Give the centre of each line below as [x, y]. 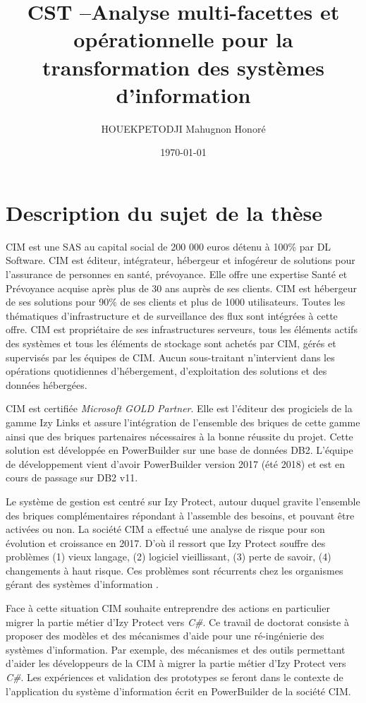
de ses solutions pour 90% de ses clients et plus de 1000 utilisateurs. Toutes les [176, 302]
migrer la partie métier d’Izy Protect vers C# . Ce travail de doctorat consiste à [177, 621]
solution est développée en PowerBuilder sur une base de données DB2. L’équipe [179, 450]
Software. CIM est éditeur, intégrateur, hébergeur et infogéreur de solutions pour [181, 260]
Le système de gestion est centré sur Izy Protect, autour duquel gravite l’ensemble [183, 501]
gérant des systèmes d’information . [82, 584]
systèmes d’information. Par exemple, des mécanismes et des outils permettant [176, 649]
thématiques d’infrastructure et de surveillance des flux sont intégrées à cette [172, 315]
